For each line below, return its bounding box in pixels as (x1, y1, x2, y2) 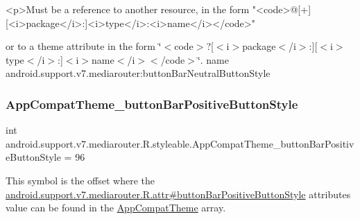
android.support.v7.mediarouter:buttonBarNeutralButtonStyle (6, 66, 271, 80)
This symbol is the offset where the (6, 173, 155, 187)
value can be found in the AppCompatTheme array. (6, 200, 226, 215)
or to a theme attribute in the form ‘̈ (6, 39, 162, 53)
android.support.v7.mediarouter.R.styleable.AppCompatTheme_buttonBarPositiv (6, 136, 354, 150)
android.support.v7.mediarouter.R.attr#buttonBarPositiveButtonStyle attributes (6, 186, 351, 201)
